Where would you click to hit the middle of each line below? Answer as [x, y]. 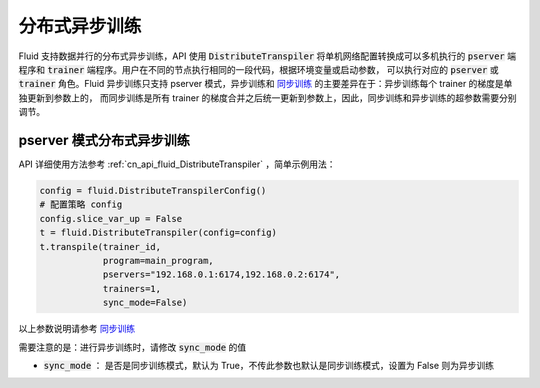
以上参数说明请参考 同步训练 [76, 329]
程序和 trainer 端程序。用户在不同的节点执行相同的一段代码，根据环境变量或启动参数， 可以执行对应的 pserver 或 [258, 69]
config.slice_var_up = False [111, 218]
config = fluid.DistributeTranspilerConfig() [153, 190]
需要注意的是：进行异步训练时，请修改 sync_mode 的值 [132, 347]
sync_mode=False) [145, 303]
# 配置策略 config [81, 204]
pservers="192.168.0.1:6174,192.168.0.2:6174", [221, 274]
